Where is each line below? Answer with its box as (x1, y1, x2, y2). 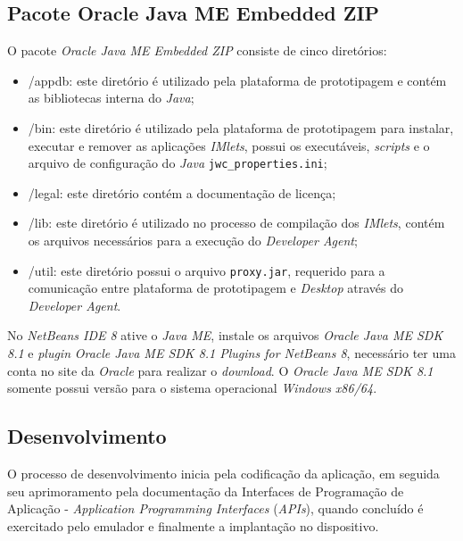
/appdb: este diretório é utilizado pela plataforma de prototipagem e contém (28, 71, 447, 89)
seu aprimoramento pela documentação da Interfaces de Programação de (7, 481, 404, 500)
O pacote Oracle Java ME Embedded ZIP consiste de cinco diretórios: (7, 41, 387, 60)
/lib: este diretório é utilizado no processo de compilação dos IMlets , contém (28, 213, 445, 232)
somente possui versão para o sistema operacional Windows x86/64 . (7, 379, 377, 397)
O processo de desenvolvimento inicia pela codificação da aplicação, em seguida (7, 464, 440, 483)
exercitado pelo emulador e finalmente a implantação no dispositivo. (7, 516, 379, 535)
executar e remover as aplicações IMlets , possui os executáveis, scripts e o (28, 136, 430, 154)
